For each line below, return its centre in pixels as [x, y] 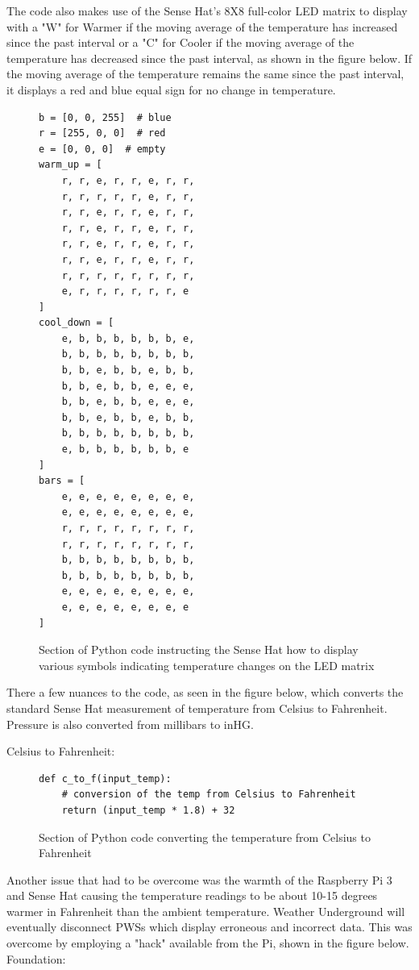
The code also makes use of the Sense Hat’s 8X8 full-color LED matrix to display [207, 10]
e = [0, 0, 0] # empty [102, 149]
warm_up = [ [71, 165]
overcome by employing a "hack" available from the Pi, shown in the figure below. [208, 943]
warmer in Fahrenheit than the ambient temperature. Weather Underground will [206, 911]
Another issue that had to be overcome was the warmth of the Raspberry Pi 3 [199, 879]
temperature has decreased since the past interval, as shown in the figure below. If [209, 58]
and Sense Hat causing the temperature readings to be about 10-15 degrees [192, 895]
